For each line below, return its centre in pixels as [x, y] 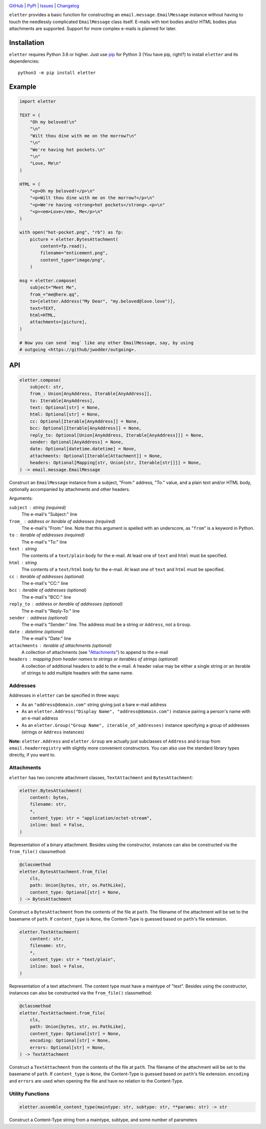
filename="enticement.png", [74, 253]
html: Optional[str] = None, [65, 414]
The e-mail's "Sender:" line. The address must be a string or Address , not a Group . [106, 625]
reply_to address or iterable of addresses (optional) [66, 604]
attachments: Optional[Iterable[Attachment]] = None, [96, 456]
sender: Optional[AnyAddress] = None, [77, 442]
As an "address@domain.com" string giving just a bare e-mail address [94, 704]
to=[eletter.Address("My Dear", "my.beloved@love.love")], [103, 301]
